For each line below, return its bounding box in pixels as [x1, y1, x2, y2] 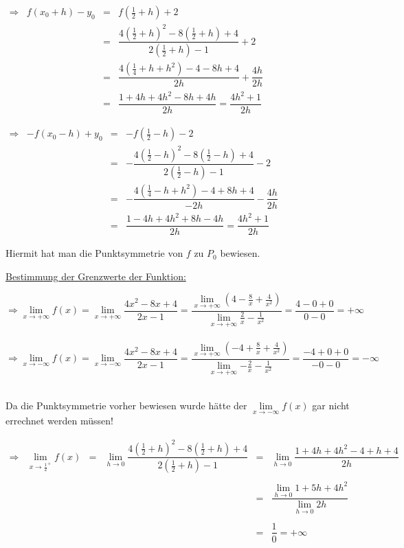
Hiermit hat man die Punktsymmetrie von [5, 246, 183, 260]
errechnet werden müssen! [5, 413, 113, 428]
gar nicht [312, 398, 350, 413]
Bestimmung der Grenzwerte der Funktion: [5, 269, 186, 283]
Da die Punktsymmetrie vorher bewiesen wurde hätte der [5, 398, 247, 413]
